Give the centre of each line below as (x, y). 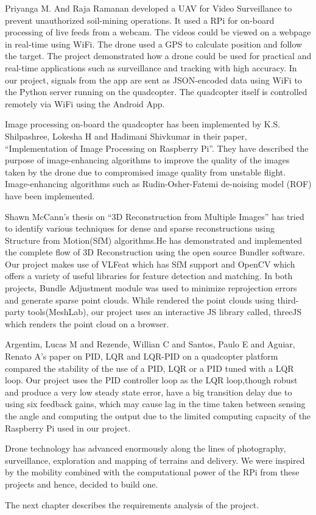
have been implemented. (50, 195)
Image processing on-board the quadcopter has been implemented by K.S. (143, 124)
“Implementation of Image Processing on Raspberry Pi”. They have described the (157, 148)
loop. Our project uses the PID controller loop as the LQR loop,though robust (151, 380)
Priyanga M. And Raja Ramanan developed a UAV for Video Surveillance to (149, 8)
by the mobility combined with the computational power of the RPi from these (152, 472)
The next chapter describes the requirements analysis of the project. (132, 504)
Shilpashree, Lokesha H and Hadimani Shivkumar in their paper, (126, 136)
